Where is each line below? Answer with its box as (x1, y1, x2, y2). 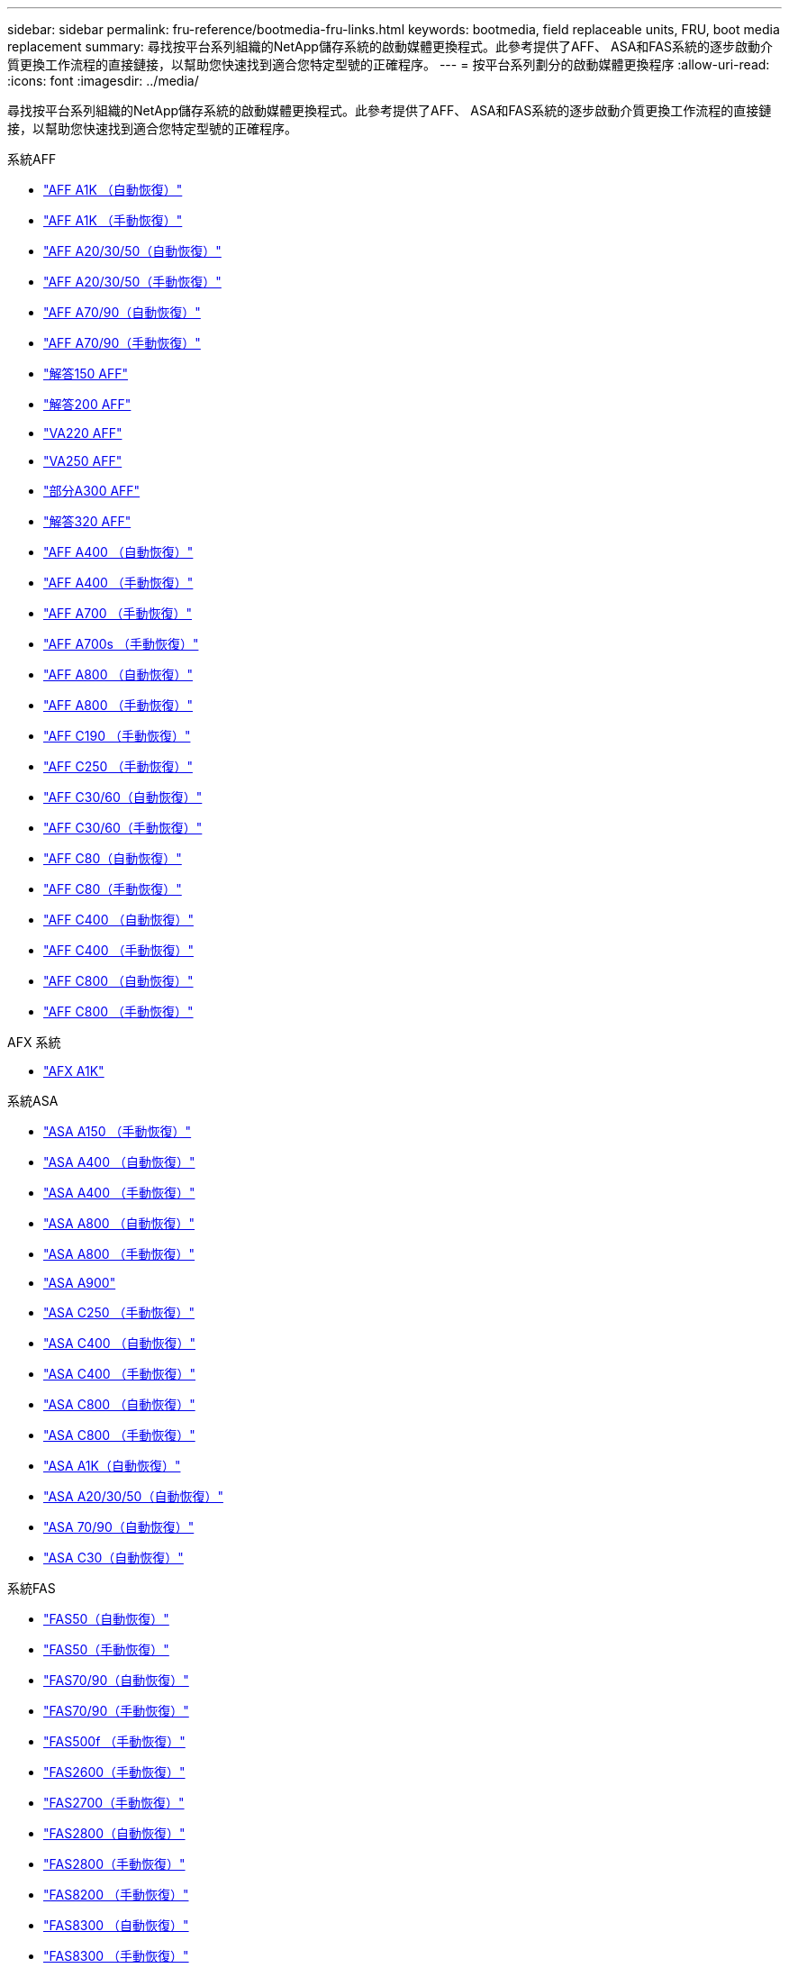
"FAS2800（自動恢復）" (43, 1826, 186, 1841)
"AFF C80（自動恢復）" (43, 851, 182, 866)
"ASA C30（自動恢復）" (43, 1550, 184, 1565)
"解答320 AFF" (43, 514, 131, 529)
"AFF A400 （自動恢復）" (43, 544, 194, 560)
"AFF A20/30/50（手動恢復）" (43, 274, 222, 289)
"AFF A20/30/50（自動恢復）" (43, 243, 222, 259)
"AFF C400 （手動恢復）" (43, 943, 194, 958)
